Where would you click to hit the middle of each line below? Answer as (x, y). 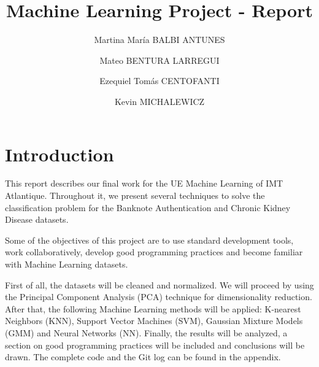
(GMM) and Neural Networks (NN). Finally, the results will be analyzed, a (146, 332)
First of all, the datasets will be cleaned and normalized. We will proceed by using (159, 284)
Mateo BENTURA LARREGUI (159, 60)
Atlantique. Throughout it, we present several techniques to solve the (135, 195)
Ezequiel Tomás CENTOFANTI (159, 81)
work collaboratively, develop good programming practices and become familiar (154, 252)
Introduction (60, 154)
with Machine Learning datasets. (67, 264)
